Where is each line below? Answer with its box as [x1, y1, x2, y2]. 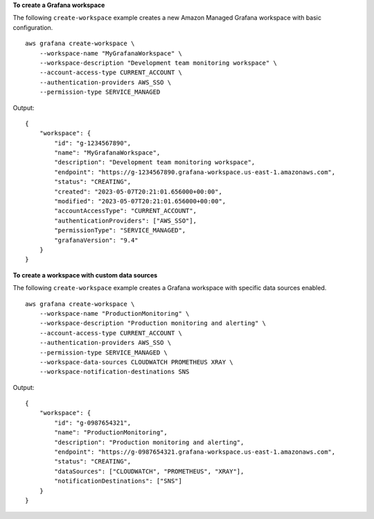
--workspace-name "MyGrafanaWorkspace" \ [39, 49, 183, 57]
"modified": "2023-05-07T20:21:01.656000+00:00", [54, 198, 226, 205]
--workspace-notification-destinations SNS [39, 368, 190, 376]
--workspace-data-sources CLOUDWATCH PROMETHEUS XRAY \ [39, 358, 233, 366]
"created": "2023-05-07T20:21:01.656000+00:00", [54, 187, 223, 196]
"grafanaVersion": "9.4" [54, 236, 139, 244]
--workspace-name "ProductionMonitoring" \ [39, 309, 190, 317]
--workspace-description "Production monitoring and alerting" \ [39, 319, 267, 327]
